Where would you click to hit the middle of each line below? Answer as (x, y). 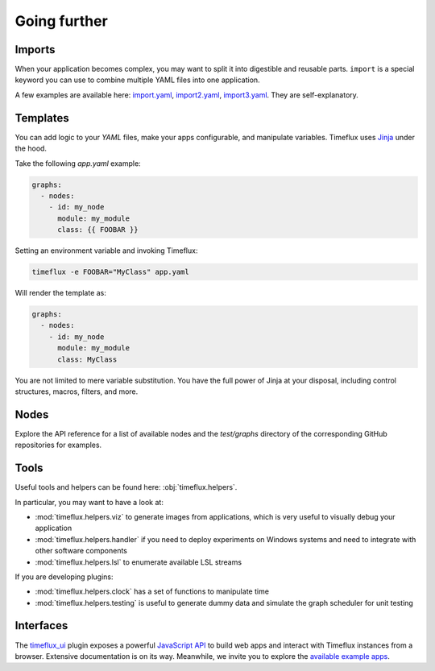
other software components (81, 551)
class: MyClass (87, 359)
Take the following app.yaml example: (78, 163)
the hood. (31, 148)
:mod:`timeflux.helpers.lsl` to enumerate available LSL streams (138, 562)
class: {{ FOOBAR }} (98, 230)
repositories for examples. (58, 445)
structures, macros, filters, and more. (77, 391)
